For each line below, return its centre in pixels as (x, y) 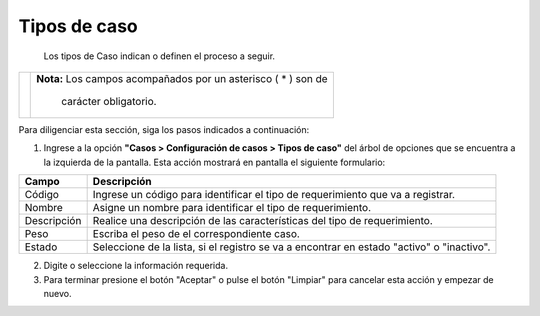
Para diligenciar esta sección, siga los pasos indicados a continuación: (164, 129)
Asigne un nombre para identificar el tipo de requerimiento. (232, 208)
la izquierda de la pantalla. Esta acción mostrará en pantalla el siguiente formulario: (214, 162)
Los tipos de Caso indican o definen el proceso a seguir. (159, 56)
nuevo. (57, 293)
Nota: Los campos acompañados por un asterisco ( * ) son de (182, 78)
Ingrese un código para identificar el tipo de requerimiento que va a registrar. (273, 195)
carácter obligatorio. (109, 101)
